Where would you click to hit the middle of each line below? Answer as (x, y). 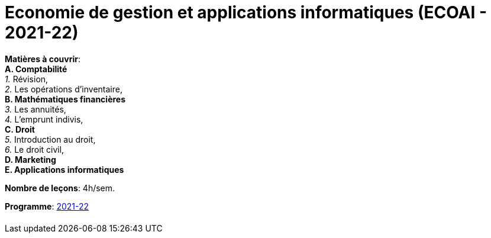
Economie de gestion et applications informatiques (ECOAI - (246, 12)
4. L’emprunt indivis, (44, 119)
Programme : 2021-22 (47, 206)
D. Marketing (30, 159)
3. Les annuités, (35, 109)
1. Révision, (27, 79)
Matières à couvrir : (43, 59)
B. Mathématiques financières (65, 99)
